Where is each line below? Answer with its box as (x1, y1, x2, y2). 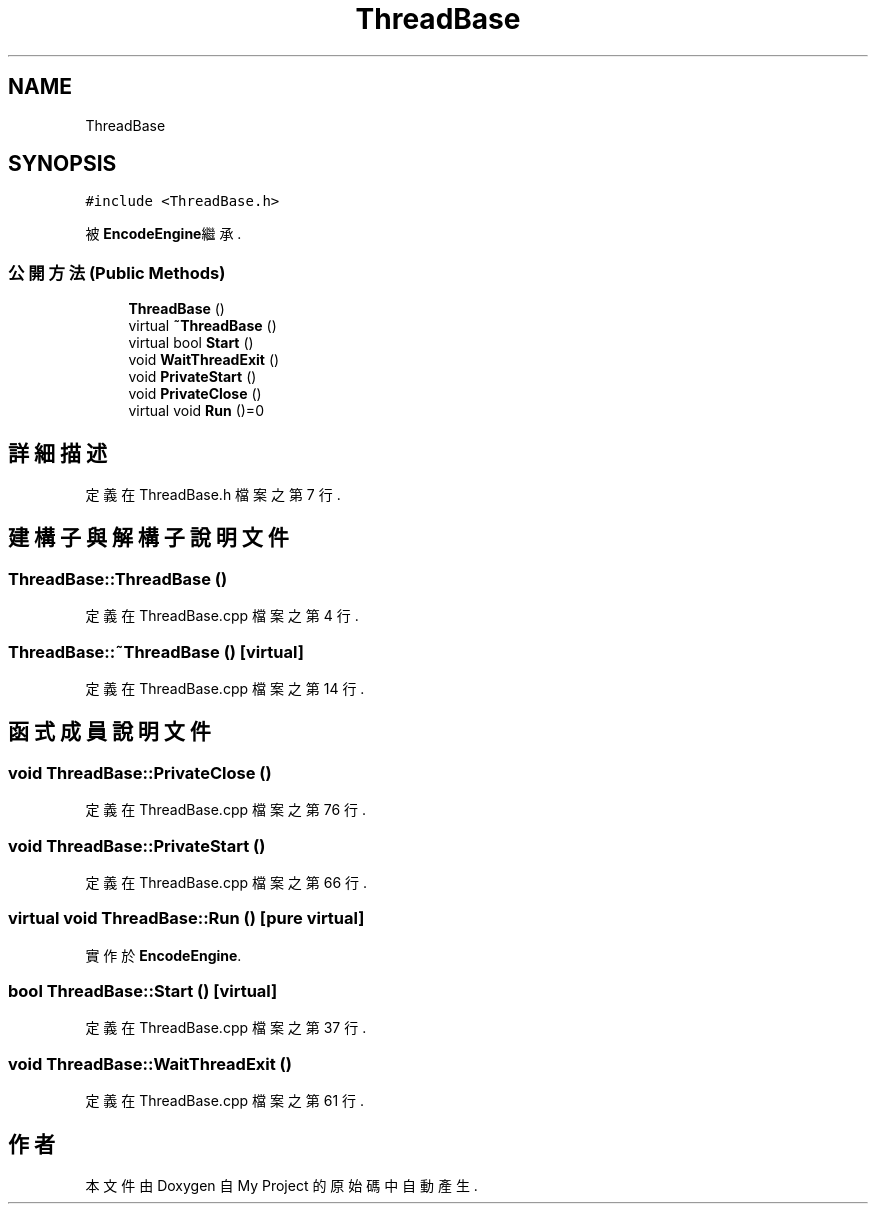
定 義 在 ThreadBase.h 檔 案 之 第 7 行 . (85, 486, 341, 504)
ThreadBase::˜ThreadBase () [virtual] (8, 641, 304, 662)
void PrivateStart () (128, 368, 257, 386)
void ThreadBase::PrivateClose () (8, 762, 272, 783)
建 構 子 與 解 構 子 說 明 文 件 (8, 525, 289, 551)
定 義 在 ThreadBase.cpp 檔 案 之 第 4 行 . (85, 607, 359, 625)
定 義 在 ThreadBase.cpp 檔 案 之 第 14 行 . (85, 680, 365, 697)
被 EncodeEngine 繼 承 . (85, 225, 242, 243)
